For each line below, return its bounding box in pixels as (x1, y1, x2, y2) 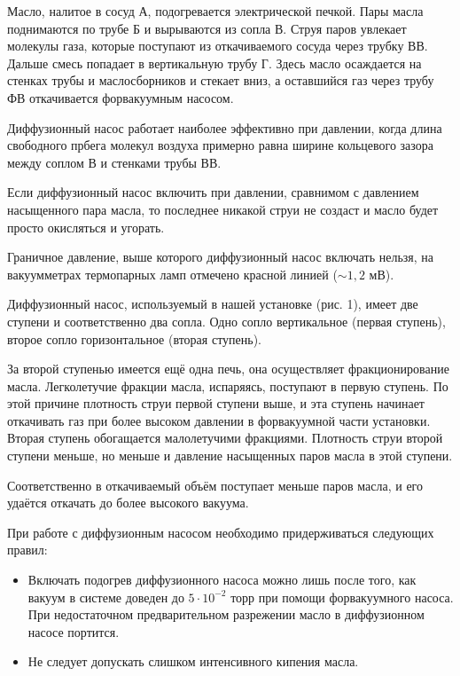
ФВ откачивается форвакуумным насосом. (7, 88, 234, 106)
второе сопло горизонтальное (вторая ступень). (7, 329, 261, 348)
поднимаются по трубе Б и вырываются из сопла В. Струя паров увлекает (7, 19, 407, 37)
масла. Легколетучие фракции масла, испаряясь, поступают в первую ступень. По (7, 376, 448, 395)
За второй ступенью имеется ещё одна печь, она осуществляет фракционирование (7, 359, 449, 378)
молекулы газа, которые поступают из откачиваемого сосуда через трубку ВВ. (7, 36, 428, 55)
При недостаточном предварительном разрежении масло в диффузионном (27, 605, 425, 624)
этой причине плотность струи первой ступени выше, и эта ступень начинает (7, 394, 425, 413)
